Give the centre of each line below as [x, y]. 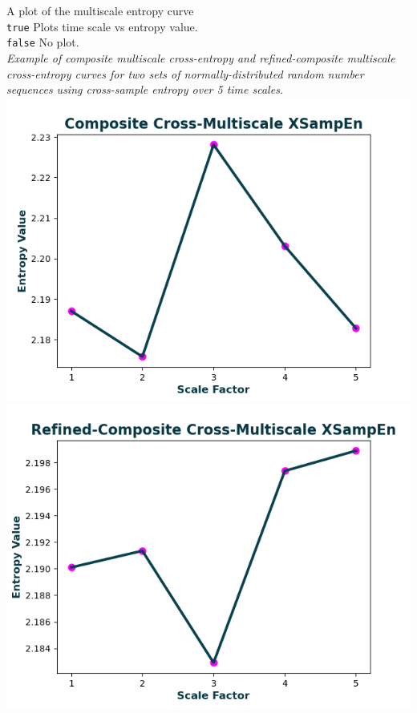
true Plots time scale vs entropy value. [102, 26]
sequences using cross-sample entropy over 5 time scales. [145, 89]
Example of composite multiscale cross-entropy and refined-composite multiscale [201, 57]
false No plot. [43, 42]
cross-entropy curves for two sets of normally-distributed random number [185, 73]
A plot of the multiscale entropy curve [100, 10]
